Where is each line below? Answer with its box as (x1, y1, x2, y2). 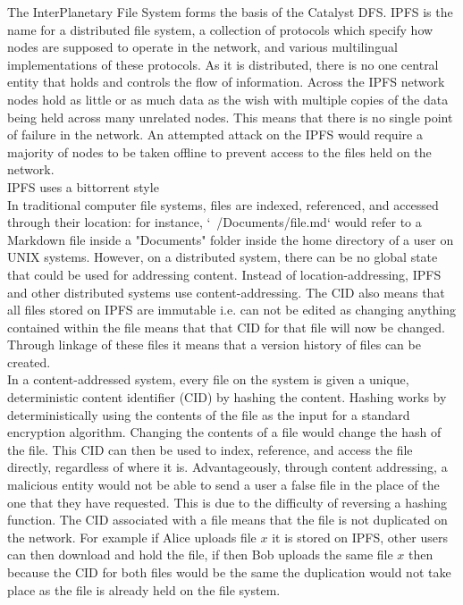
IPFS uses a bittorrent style (7, 177, 159, 196)
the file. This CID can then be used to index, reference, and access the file (7, 440, 413, 458)
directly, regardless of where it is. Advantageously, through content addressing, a (7, 458, 448, 476)
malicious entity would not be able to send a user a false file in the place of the (7, 475, 440, 494)
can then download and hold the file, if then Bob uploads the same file (7, 545, 393, 564)
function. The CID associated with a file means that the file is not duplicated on (7, 510, 448, 529)
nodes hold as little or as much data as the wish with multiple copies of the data (7, 89, 449, 108)
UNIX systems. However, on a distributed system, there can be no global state (7, 248, 438, 266)
